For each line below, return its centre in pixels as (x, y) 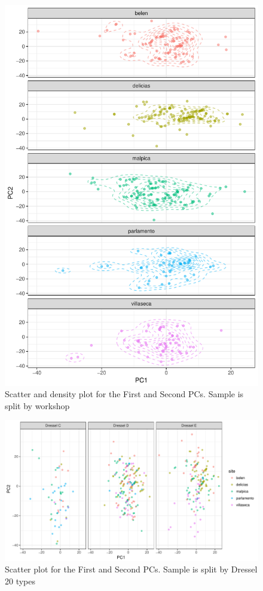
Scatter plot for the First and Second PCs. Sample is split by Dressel (131, 569)
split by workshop (37, 405)
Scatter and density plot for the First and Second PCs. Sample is (124, 394)
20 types (20, 581)
